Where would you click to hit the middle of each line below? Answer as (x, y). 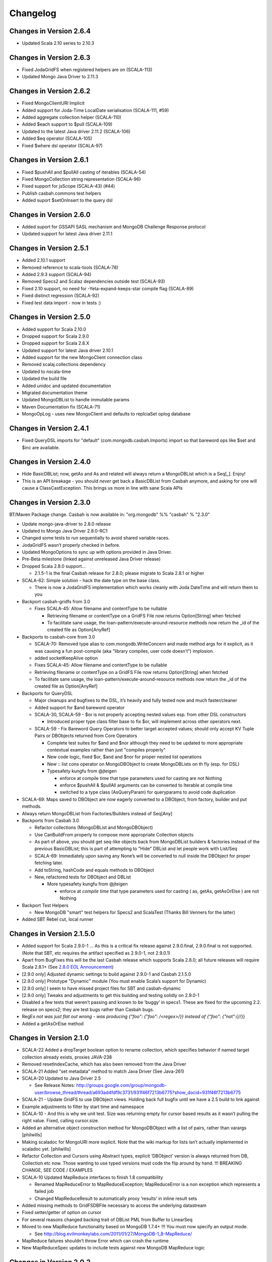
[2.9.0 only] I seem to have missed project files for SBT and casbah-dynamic (101, 988)
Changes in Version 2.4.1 (49, 428)
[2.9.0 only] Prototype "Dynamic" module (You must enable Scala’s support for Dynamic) (114, 981)
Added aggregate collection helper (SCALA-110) (72, 117)
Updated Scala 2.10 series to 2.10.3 (58, 43)
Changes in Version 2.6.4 (50, 31)
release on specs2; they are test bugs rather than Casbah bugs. (88, 1009)
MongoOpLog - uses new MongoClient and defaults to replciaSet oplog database (106, 414)
